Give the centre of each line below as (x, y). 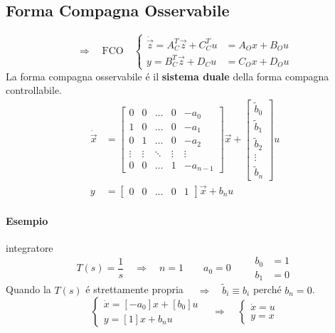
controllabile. (34, 90)
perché (267, 289)
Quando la (28, 289)
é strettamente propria (134, 289)
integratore (30, 247)
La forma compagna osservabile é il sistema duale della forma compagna (167, 76)
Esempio (27, 220)
